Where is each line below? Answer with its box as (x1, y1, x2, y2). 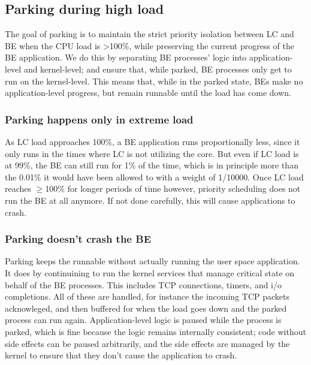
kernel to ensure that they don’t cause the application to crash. (5, 349, 237, 361)
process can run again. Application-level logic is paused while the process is (5, 313, 282, 326)
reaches (5, 182, 32, 195)
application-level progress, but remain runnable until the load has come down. (5, 86, 291, 99)
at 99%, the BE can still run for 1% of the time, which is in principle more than (5, 159, 298, 171)
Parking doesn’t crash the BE (5, 231, 151, 246)
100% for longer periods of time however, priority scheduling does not (45, 182, 301, 195)
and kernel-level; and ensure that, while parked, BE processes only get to (23, 62, 292, 75)
